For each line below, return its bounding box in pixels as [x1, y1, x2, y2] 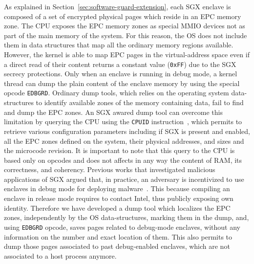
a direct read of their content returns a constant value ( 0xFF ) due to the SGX [4, 59, 236, 69]
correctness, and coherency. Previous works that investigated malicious [4, 164, 215, 175]
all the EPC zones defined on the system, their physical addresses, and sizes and [4, 135, 244, 146]
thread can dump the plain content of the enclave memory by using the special [4, 78, 240, 88]
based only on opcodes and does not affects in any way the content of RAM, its [4, 154, 242, 165]
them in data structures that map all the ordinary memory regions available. [4, 40, 233, 50]
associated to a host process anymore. [4, 250, 117, 261]
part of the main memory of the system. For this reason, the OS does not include [4, 30, 247, 40]
